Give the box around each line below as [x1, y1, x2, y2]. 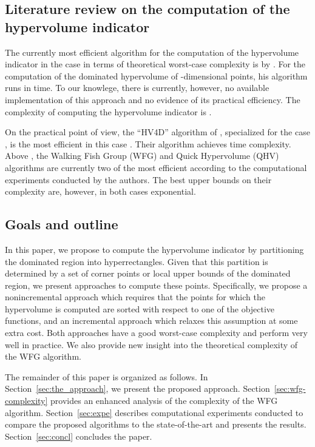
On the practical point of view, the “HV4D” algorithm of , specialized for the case [5, 126, 310, 138]
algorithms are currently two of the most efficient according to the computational [5, 161, 307, 173]
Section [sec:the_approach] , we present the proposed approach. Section [5, 382, 270, 395]
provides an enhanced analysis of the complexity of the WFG [50, 394, 278, 407]
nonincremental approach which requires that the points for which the [5, 291, 265, 303]
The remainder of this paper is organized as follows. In [5, 370, 208, 383]
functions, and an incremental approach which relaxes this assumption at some [5, 314, 298, 327]
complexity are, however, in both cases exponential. [5, 185, 196, 198]
